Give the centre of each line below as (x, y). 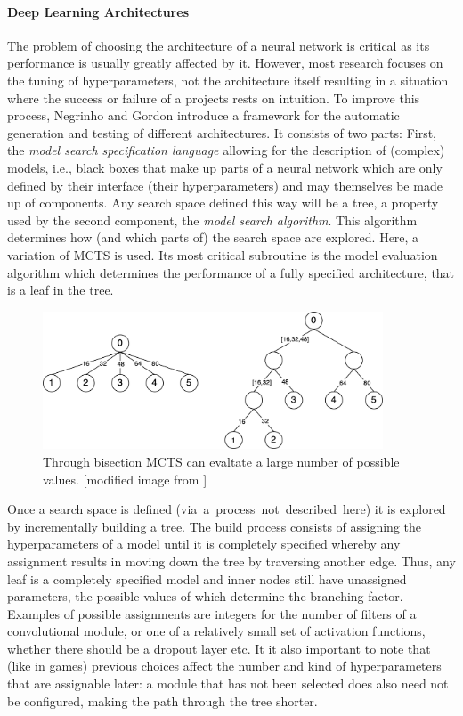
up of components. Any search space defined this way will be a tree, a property (223, 203)
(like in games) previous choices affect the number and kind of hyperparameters (224, 666)
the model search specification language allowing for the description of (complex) (226, 150)
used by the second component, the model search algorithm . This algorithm (212, 220)
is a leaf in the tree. (61, 290)
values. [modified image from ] (125, 479)
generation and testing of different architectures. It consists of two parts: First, (222, 132)
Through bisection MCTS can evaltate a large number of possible (221, 461)
